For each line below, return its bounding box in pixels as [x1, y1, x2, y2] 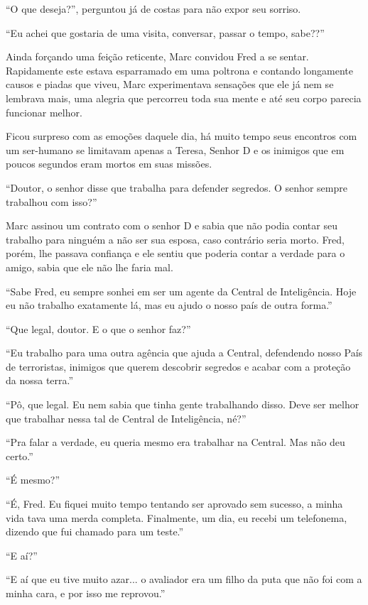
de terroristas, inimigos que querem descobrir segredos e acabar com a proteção [6, 359, 351, 374]
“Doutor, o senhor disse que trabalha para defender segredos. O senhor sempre [6, 180, 347, 195]
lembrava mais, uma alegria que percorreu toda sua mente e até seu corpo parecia [6, 90, 362, 105]
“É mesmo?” [6, 472, 60, 487]
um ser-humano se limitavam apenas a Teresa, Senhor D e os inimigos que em [6, 142, 345, 157]
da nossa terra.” [6, 373, 74, 388]
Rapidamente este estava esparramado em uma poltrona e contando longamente [6, 62, 353, 77]
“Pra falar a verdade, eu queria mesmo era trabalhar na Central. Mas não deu [6, 435, 345, 449]
